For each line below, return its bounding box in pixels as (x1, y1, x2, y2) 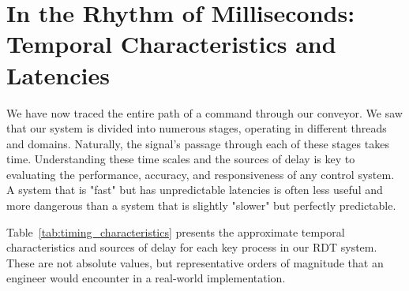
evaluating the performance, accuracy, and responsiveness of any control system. (6, 166, 395, 182)
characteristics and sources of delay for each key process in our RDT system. (6, 239, 377, 256)
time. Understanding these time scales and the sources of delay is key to (6, 151, 355, 167)
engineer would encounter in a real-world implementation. (6, 270, 286, 286)
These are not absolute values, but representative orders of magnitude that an (6, 254, 384, 270)
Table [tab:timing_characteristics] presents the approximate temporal (6, 223, 345, 240)
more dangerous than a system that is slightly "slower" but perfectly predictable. (6, 197, 396, 214)
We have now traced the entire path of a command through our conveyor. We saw (6, 104, 403, 121)
